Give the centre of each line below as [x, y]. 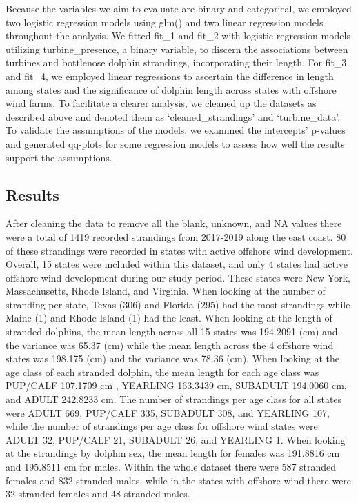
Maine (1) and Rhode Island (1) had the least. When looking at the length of [169, 318]
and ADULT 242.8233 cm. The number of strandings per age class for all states [174, 399]
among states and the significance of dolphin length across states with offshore [171, 89]
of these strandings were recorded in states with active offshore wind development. [179, 250]
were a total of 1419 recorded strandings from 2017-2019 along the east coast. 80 [176, 236]
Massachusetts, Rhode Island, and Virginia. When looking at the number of [166, 291]
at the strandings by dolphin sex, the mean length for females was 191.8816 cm [173, 453]
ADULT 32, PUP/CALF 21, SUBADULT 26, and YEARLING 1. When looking [176, 439]
